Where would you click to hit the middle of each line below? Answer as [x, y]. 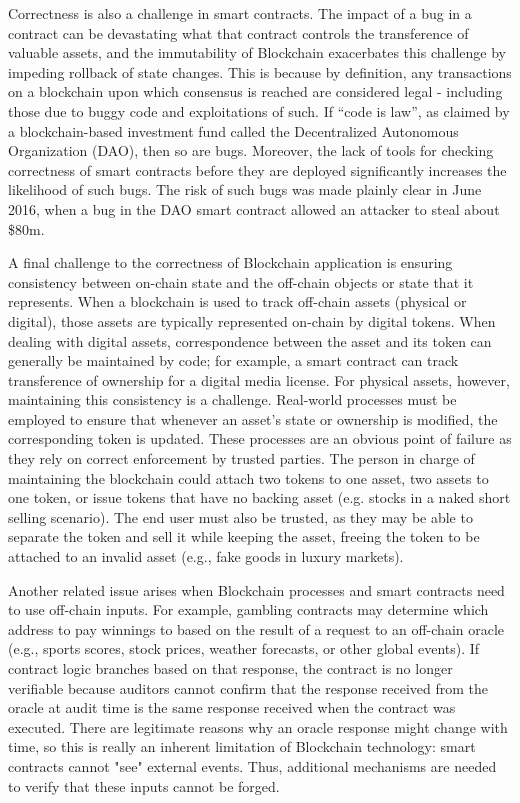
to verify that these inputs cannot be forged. [144, 785]
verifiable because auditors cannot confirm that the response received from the [248, 687]
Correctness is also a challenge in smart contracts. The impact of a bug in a [240, 13]
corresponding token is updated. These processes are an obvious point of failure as [260, 438]
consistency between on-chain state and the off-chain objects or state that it [241, 281]
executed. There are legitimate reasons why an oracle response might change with [258, 726]
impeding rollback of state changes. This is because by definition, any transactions [260, 71]
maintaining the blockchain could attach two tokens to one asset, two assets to [248, 477]
